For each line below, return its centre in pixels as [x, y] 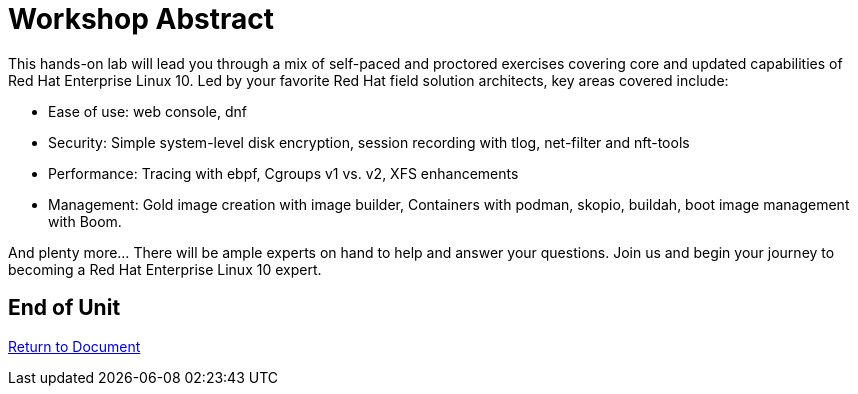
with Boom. [85, 221]
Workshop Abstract [141, 19]
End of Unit [64, 308]
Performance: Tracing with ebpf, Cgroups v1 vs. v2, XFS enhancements [283, 173]
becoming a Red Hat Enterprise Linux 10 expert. [165, 269]
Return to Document [74, 346]
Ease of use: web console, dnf [147, 111]
